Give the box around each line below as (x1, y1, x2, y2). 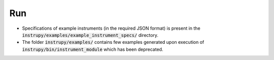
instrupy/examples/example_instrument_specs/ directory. (22, 32, 159, 38)
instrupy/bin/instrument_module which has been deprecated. (22, 46, 163, 52)
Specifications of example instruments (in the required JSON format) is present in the (22, 25, 200, 31)
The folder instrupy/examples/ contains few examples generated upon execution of (22, 39, 204, 45)
